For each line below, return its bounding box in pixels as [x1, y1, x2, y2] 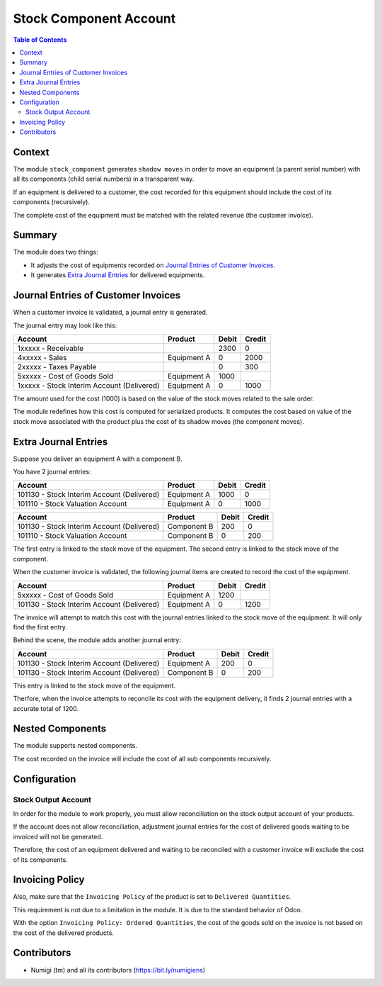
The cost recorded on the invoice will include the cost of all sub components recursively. [13, 754, 272, 763]
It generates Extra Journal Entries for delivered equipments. [30, 271, 205, 279]
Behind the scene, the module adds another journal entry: [13, 636, 182, 644]
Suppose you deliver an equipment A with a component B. [13, 454, 183, 463]
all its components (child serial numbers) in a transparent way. [13, 174, 195, 184]
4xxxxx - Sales [17, 352, 67, 362]
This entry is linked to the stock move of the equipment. [13, 681, 176, 690]
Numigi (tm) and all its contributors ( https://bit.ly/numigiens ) [30, 965, 206, 974]
